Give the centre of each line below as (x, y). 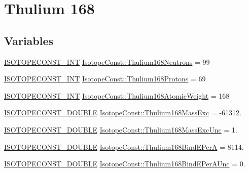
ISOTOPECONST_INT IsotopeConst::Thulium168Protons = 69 (105, 79)
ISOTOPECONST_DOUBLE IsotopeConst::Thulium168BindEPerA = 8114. (124, 146)
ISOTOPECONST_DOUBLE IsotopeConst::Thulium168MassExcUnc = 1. (121, 129)
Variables (29, 40)
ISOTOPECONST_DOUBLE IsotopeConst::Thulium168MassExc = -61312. (123, 113)
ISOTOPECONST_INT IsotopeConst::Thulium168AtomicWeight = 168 (117, 95)
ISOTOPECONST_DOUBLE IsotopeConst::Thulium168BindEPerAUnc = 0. (125, 164)
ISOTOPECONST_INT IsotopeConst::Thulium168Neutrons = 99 (107, 61)
